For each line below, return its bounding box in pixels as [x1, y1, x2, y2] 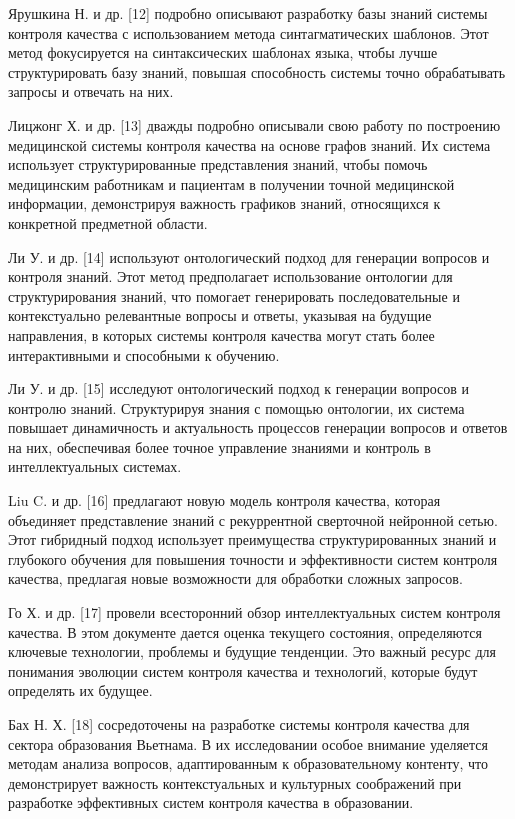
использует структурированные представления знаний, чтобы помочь [8, 154, 428, 175]
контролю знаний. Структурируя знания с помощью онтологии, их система [8, 397, 465, 418]
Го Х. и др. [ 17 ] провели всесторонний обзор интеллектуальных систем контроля [8, 602, 501, 623]
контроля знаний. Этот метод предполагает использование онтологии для [8, 266, 453, 287]
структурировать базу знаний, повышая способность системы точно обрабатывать [8, 61, 506, 82]
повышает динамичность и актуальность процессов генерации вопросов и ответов [8, 417, 508, 438]
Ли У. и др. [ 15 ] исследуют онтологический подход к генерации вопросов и [8, 378, 469, 399]
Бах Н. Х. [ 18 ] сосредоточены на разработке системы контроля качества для [8, 714, 470, 734]
